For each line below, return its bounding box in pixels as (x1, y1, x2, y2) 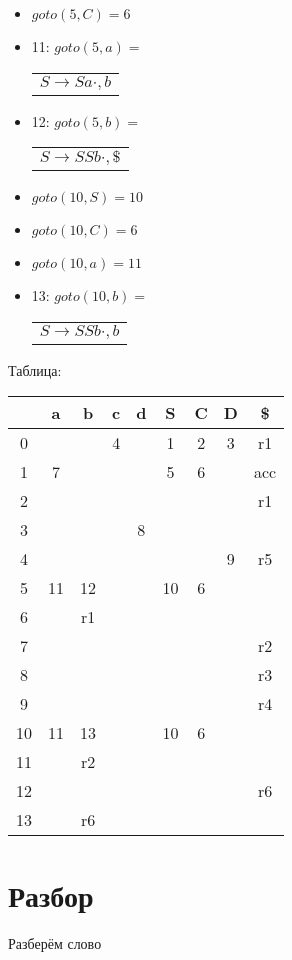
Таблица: (8, 359, 62, 380)
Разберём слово (8, 932, 102, 953)
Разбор (8, 874, 94, 915)
